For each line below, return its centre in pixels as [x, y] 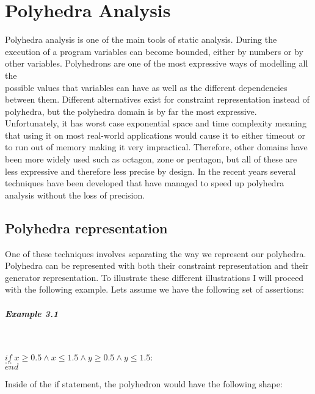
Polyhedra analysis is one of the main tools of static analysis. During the [141, 39]
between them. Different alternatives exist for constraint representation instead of [157, 99]
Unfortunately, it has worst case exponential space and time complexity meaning [156, 123]
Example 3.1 [32, 313]
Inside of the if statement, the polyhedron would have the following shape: [144, 384]
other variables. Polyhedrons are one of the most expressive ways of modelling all [157, 63]
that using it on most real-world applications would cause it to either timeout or [155, 135]
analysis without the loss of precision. [75, 195]
